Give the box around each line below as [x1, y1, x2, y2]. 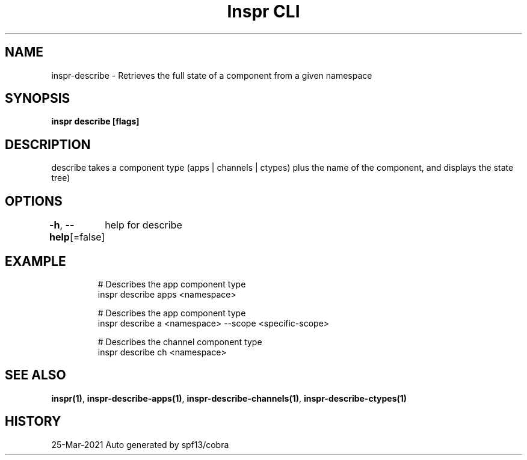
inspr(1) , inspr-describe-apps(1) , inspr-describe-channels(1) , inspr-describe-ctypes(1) [51, 393, 407, 403]
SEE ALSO [5, 367, 66, 383]
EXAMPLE [5, 253, 66, 269]
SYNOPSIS [5, 91, 70, 106]
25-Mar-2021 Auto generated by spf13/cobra [51, 439, 229, 450]
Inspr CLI [227, 1, 300, 22]
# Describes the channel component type [97, 336, 262, 347]
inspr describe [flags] [51, 116, 140, 127]
